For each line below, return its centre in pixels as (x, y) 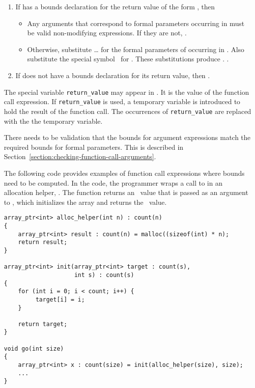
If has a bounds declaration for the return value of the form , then (115, 6)
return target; (42, 324)
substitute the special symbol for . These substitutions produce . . (128, 59)
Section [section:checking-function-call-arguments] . (80, 156)
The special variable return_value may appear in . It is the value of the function (127, 92)
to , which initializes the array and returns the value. (85, 202)
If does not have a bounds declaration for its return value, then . (113, 75)
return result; (42, 242)
